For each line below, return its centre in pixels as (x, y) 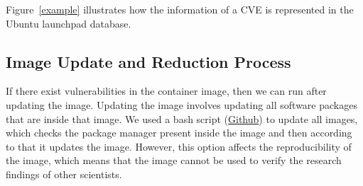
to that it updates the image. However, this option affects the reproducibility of (179, 146)
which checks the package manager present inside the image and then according (179, 133)
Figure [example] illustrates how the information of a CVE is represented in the (180, 9)
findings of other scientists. (64, 174)
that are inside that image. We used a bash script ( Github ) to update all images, (182, 118)
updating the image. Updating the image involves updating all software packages (181, 104)
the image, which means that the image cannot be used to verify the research (174, 160)
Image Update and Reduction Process (148, 61)
